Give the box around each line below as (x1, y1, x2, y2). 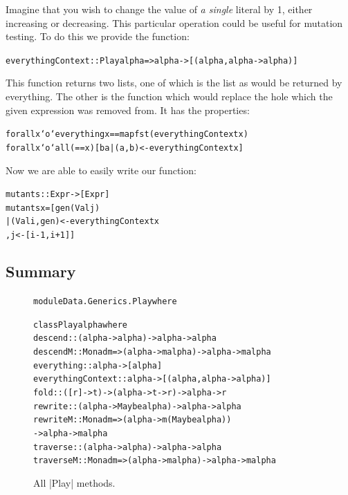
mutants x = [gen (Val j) (6, 203, 100, 213)
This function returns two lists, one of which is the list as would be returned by (6, 75, 342, 90)
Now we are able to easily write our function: (6, 162, 196, 177)
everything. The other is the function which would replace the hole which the (6, 89, 333, 104)
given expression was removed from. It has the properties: (6, 102, 250, 117)
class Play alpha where (33, 319, 128, 330)
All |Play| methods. (33, 475, 116, 489)
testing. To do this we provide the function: (6, 29, 190, 44)
